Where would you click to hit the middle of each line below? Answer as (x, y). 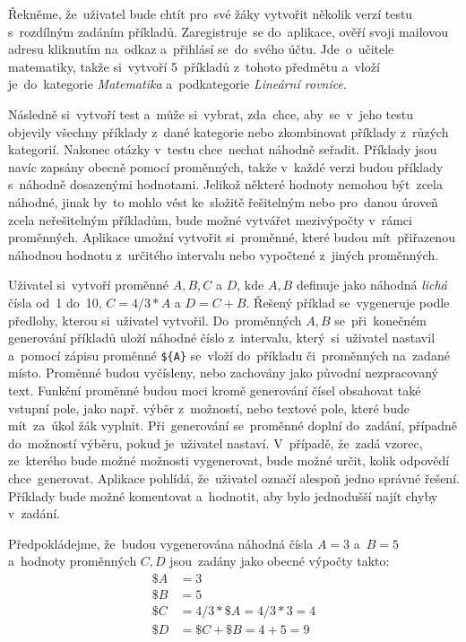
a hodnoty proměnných (73, 561)
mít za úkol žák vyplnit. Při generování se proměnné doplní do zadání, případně (233, 425)
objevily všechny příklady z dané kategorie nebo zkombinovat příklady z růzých (229, 131)
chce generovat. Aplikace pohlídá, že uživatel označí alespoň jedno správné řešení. (234, 477)
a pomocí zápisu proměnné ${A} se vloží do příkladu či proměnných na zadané (229, 355)
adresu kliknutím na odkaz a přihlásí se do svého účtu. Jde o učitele (201, 49)
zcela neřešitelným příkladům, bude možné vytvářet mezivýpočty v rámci (210, 219)
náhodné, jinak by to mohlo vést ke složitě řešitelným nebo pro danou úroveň (223, 201)
